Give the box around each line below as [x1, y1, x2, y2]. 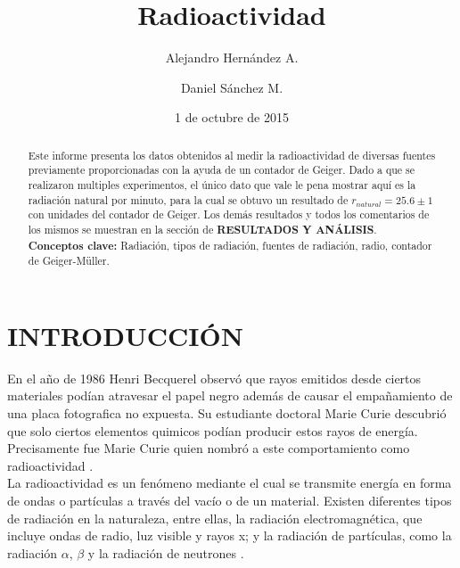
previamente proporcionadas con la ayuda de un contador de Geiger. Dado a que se [28, 162, 415, 177]
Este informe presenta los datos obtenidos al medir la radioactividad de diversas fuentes [28, 147, 436, 162]
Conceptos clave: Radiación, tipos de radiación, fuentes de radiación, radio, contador [28, 237, 432, 253]
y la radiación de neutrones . [87, 543, 244, 562]
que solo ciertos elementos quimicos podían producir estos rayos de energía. [7, 421, 418, 440]
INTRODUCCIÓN [7, 317, 243, 353]
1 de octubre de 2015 [175, 108, 289, 127]
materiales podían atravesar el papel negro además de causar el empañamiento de [7, 386, 453, 405]
